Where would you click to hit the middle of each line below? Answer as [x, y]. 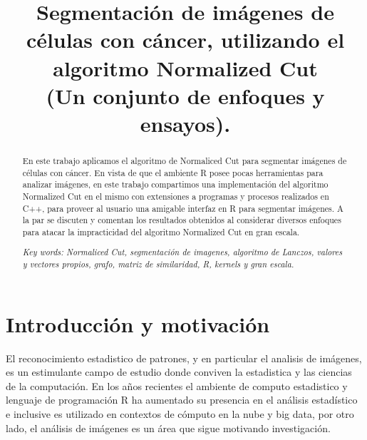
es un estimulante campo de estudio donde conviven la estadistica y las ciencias [179, 372]
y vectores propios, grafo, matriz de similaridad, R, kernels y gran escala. [158, 264]
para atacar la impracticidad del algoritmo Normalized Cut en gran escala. [161, 231]
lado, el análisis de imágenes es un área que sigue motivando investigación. [168, 428]
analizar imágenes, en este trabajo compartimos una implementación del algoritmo [175, 184]
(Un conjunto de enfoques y [185, 95]
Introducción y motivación [138, 323]
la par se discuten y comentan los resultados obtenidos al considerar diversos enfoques [182, 220]
